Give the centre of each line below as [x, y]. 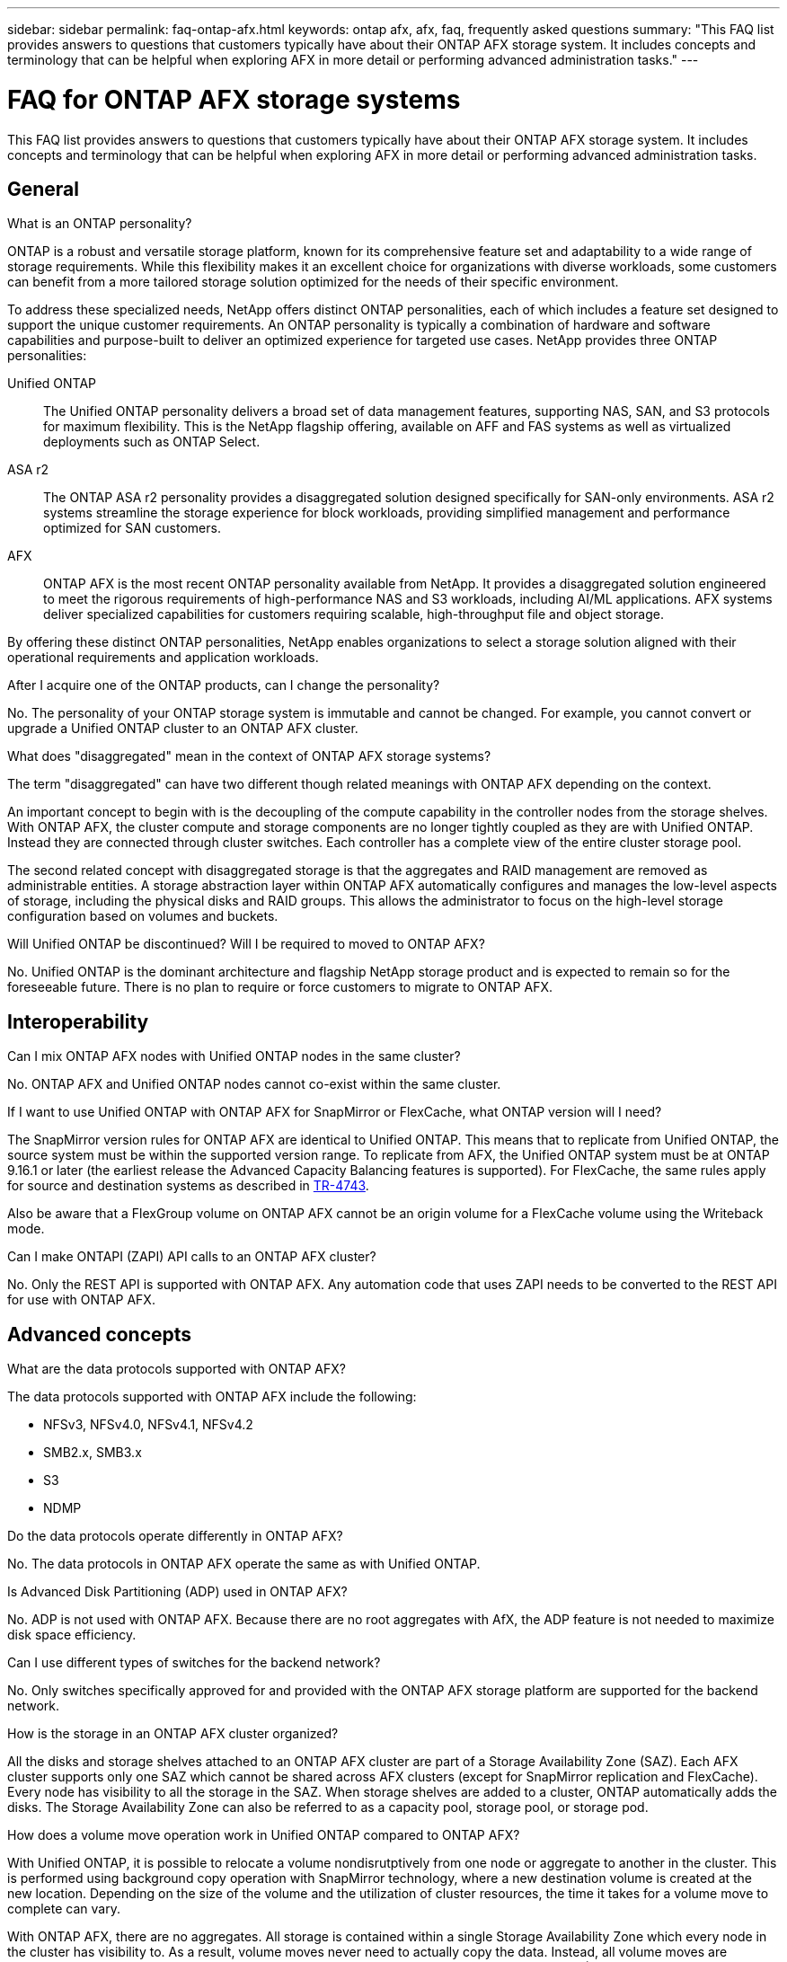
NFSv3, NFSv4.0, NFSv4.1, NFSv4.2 [148, 1425]
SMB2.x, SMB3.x [93, 1453]
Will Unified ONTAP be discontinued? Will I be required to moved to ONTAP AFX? [246, 944]
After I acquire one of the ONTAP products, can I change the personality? [224, 685]
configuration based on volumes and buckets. [143, 916]
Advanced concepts [100, 1334]
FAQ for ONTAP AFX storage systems [234, 99]
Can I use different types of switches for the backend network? [194, 1663]
